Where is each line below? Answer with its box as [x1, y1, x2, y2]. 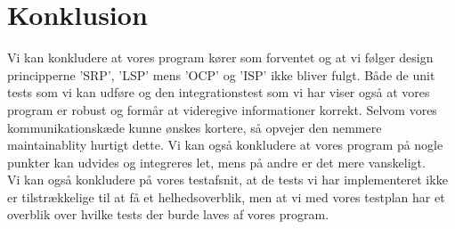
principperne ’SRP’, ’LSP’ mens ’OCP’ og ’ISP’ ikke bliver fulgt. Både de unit [7, 65, 435, 84]
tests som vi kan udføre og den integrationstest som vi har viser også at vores [7, 83, 430, 102]
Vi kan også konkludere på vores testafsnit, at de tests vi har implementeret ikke [7, 170, 448, 189]
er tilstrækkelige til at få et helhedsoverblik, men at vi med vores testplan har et [7, 187, 445, 206]
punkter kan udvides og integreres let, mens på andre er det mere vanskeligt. [7, 152, 426, 171]
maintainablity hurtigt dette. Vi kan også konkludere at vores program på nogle [7, 135, 443, 154]
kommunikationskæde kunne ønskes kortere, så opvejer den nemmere [7, 118, 382, 136]
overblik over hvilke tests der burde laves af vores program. [7, 205, 329, 224]
